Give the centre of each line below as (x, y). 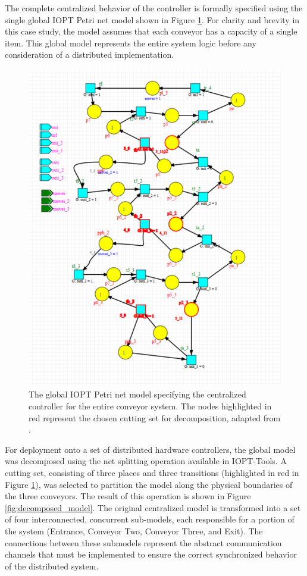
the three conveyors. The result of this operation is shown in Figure (128, 496)
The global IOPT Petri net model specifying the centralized (137, 394)
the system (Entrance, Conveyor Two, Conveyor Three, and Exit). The (134, 531)
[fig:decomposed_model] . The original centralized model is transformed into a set (153, 507)
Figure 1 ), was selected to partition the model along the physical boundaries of (149, 484)
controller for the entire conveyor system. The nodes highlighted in (150, 406)
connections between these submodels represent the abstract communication (143, 542)
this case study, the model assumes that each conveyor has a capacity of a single (151, 31)
